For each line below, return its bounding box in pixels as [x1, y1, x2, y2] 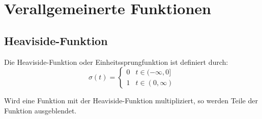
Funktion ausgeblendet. [4, 105, 77, 115]
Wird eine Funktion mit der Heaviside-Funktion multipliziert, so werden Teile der [4, 95, 258, 106]
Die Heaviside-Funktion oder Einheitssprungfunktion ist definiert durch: [4, 56, 228, 67]
